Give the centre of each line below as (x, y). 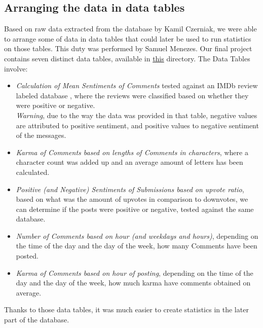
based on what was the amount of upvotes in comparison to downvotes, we (132, 199)
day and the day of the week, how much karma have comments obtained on (133, 283)
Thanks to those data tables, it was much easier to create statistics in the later (126, 309)
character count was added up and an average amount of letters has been (129, 162)
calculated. (33, 172)
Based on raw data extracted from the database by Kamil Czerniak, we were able (130, 29)
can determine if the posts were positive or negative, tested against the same (135, 209)
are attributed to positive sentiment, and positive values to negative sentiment (137, 125)
